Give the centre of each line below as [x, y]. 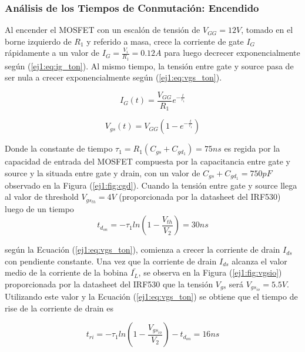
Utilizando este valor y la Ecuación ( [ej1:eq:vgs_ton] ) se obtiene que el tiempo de [151, 296]
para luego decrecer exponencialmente [232, 53]
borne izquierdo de [38, 41]
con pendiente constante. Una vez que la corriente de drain [111, 261]
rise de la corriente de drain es [59, 308]
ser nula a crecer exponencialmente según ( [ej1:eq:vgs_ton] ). [113, 77]
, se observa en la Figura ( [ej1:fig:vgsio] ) [210, 272]
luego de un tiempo [39, 209]
